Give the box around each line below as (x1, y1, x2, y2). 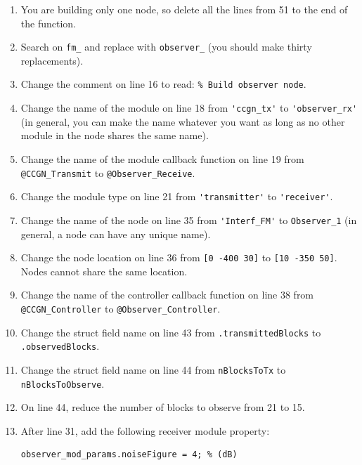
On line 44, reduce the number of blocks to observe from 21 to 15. (20, 400, 305, 414)
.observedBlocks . (20, 339, 100, 353)
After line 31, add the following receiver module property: (20, 423, 270, 438)
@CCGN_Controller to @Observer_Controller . (20, 301, 221, 315)
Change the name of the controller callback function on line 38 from (20, 287, 314, 302)
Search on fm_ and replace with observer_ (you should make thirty (20, 39, 312, 54)
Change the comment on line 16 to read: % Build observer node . (20, 77, 306, 91)
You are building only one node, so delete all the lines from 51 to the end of (20, 2, 348, 16)
